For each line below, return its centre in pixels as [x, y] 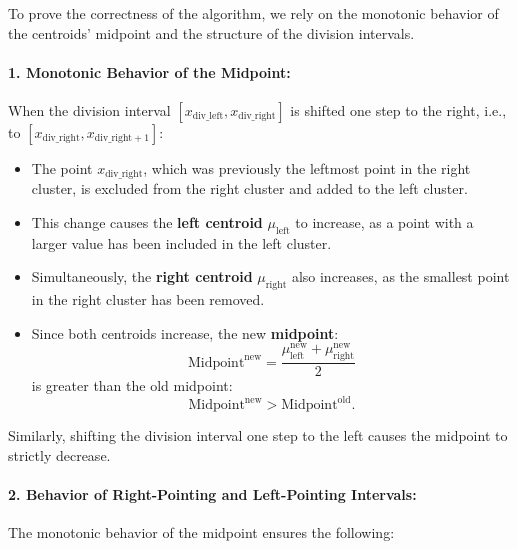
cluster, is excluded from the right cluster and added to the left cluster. [249, 188]
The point [62, 167]
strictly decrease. [59, 455]
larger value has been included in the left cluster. [181, 242]
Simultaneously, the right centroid [142, 276]
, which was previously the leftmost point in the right [307, 167]
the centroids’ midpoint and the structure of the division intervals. [211, 32]
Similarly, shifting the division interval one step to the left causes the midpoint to [258, 435]
